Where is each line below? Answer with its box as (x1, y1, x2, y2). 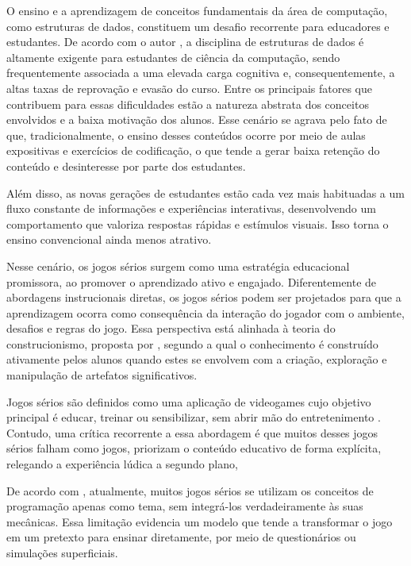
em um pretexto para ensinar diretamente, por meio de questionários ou (6, 529, 356, 545)
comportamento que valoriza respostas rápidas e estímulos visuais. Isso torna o (6, 215, 389, 232)
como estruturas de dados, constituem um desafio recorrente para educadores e (6, 17, 390, 34)
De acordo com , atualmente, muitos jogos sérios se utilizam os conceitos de (6, 482, 374, 499)
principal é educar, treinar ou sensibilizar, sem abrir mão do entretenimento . (6, 409, 381, 425)
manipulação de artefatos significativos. (6, 367, 198, 383)
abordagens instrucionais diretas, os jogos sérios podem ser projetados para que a (6, 289, 401, 306)
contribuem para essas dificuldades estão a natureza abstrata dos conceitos (6, 95, 369, 112)
